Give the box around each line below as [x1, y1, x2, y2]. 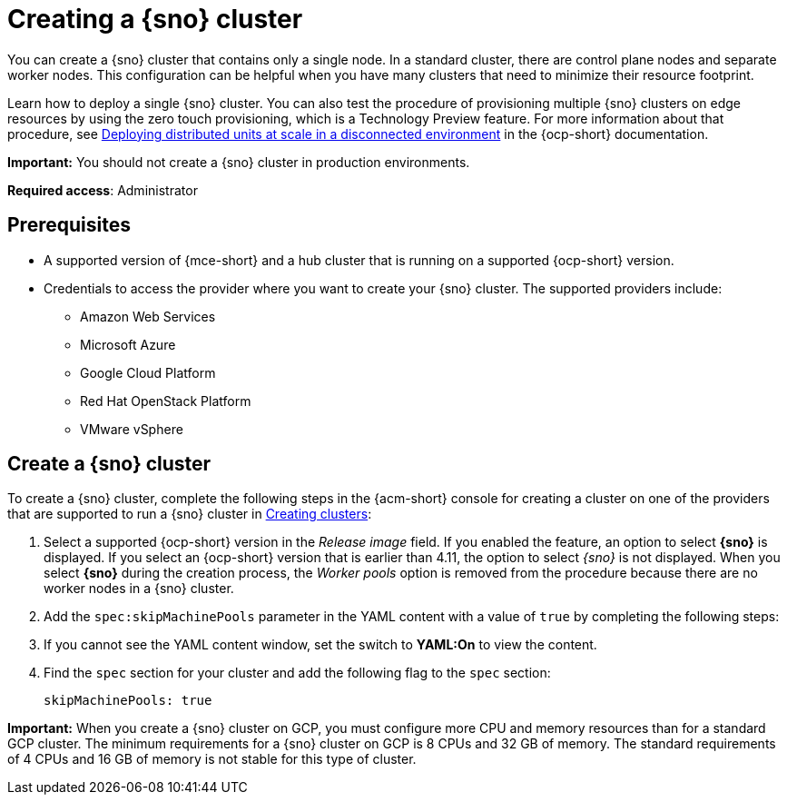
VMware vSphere [80, 421, 183, 437]
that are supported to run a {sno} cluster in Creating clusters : [7, 506, 372, 522]
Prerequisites [7, 213, 131, 237]
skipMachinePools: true [44, 693, 212, 708]
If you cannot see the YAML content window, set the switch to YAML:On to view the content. [44, 637, 597, 653]
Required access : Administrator [7, 182, 198, 198]
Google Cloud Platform [80, 364, 216, 381]
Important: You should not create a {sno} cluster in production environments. [7, 153, 470, 170]
